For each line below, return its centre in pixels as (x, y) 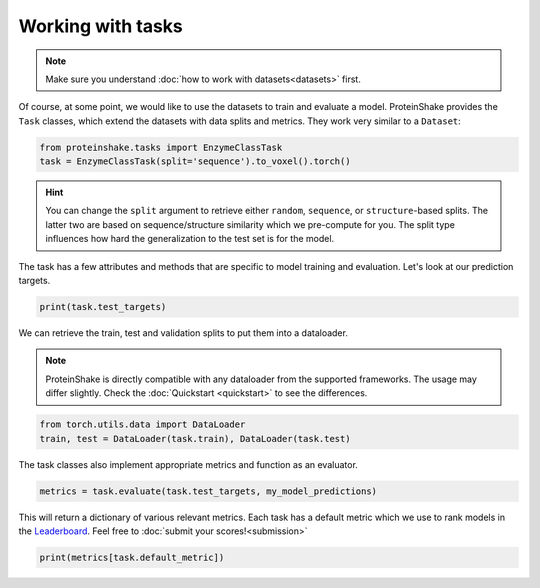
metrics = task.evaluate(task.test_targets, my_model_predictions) (208, 491)
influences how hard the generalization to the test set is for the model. (190, 239)
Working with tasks (101, 26)
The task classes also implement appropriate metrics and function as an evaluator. (188, 464)
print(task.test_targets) (103, 307)
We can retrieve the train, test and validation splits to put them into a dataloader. (183, 333)
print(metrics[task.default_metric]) (132, 557)
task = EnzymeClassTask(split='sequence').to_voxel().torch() (195, 161)
